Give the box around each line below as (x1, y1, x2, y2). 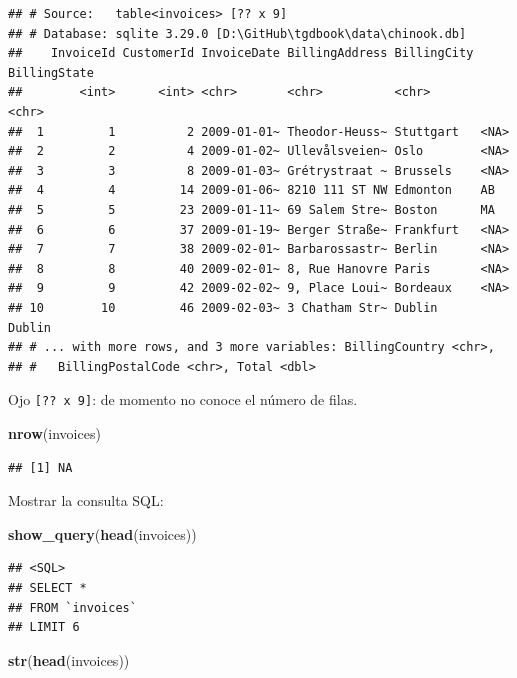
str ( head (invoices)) (8, 649, 130, 670)
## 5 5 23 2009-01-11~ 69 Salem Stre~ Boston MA (8, 202, 495, 217)
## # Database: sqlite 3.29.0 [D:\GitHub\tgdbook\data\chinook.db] (8, 26, 467, 41)
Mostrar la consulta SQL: (8, 490, 164, 511)
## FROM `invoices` (8, 600, 137, 615)
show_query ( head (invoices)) (8, 523, 197, 544)
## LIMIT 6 (8, 620, 80, 635)
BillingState (8, 65, 94, 80)
